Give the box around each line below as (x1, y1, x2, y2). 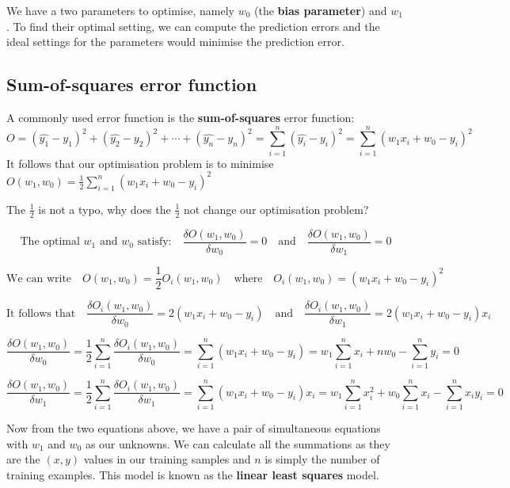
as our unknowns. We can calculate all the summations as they (85, 435, 390, 452)
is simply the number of (265, 451, 380, 467)
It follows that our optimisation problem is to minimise (6, 154, 274, 171)
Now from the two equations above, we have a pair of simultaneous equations (6, 419, 381, 436)
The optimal (20, 236, 80, 248)
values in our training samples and (83, 451, 251, 467)
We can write (6, 273, 72, 284)
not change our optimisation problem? (183, 200, 369, 217)
